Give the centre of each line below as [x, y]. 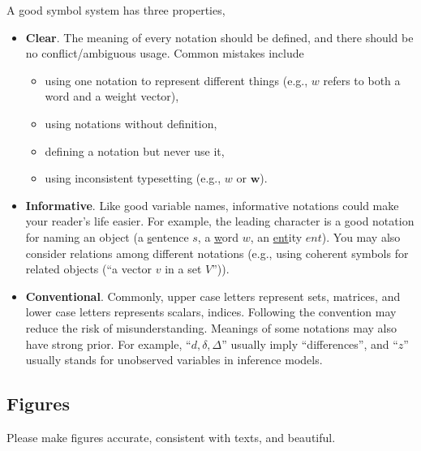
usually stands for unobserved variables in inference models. [174, 360]
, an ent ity [276, 236]
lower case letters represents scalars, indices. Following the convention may [211, 312]
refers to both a [362, 80]
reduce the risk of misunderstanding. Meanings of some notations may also [211, 327]
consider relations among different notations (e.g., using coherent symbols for [217, 253]
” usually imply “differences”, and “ [310, 344]
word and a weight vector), [112, 96]
